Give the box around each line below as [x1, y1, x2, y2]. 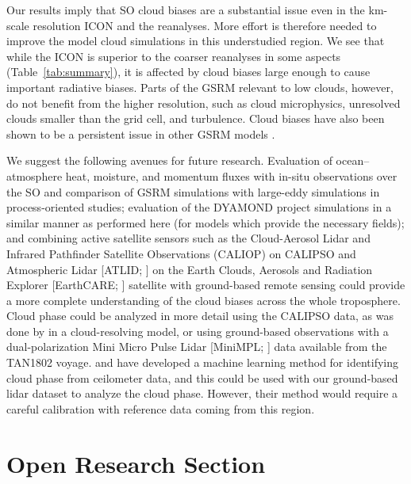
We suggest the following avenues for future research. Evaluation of [6, 152, 332, 169]
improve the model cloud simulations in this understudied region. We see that [6, 32, 385, 49]
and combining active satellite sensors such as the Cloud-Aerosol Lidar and [6, 230, 371, 246]
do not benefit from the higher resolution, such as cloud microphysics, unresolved [6, 94, 401, 111]
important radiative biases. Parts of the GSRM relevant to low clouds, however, [6, 78, 394, 95]
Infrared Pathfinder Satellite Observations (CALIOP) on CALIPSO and [6, 245, 356, 261]
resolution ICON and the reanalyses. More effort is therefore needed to [33, 17, 377, 33]
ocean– [336, 152, 370, 169]
